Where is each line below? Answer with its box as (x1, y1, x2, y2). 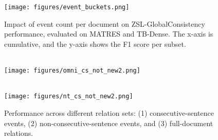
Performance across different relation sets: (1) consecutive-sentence (4, 107, 214, 118)
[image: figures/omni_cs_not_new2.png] (4, 67, 140, 75)
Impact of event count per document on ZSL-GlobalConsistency (4, 18, 205, 29)
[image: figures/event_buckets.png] (4, 4, 130, 11)
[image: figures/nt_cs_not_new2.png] (4, 93, 133, 100)
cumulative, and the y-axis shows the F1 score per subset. (4, 38, 186, 49)
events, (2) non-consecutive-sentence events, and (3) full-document (4, 117, 213, 128)
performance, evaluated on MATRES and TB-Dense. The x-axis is (4, 28, 213, 39)
